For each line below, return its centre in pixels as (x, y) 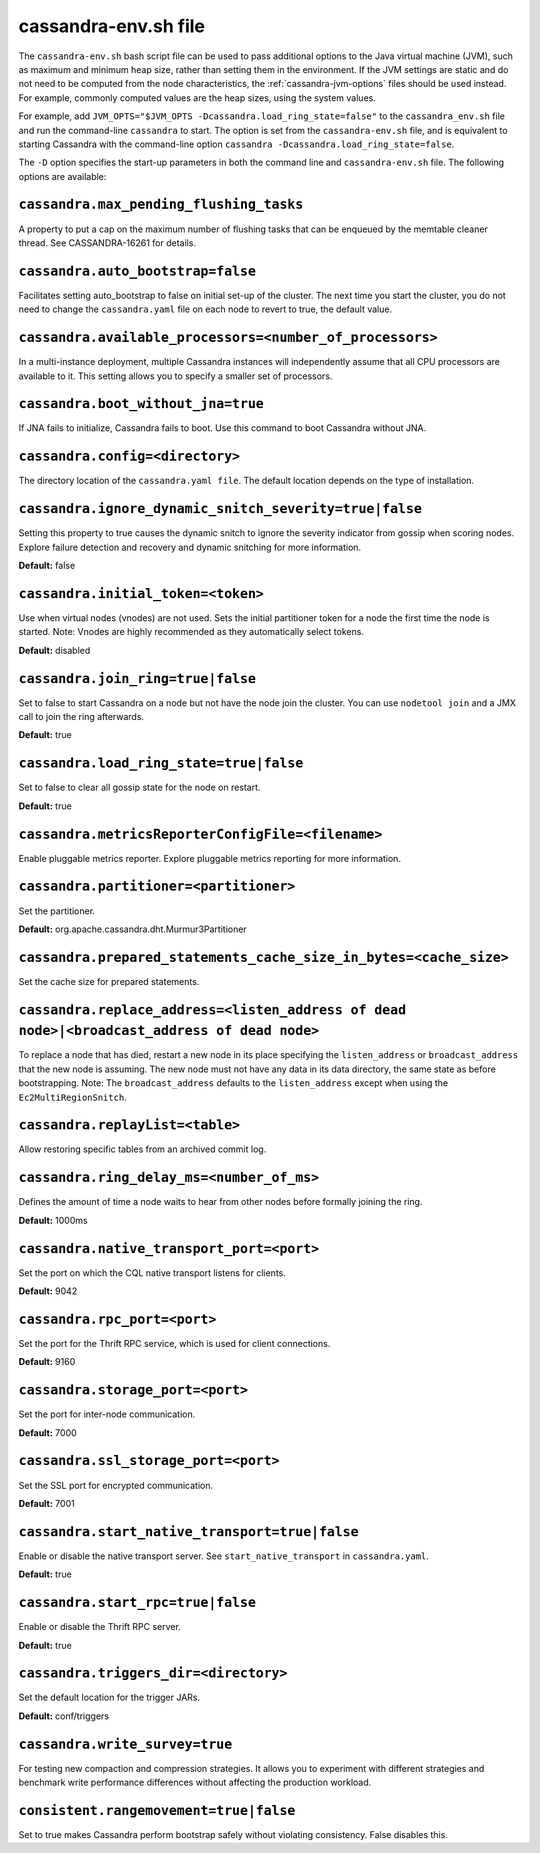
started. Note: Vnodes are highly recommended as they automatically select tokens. (191, 632)
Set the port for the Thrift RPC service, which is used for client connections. (174, 1343)
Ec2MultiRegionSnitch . (72, 1097)
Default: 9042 (48, 1291)
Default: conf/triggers (64, 1716)
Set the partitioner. (56, 911)
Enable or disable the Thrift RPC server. (100, 1627)
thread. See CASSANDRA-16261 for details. (107, 242)
